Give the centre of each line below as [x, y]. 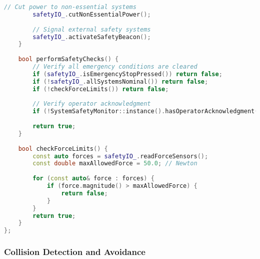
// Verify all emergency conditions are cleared [115, 67]
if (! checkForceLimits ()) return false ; [101, 89]
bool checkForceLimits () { [63, 149]
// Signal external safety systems [92, 29]
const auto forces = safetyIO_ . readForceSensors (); [120, 156]
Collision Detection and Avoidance [75, 252]
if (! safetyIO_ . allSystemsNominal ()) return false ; [120, 81]
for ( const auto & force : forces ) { [93, 179]
